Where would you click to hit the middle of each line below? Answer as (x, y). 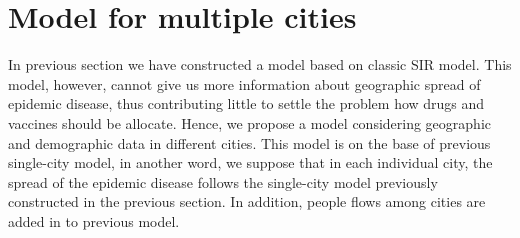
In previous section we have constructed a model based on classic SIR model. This (260, 64)
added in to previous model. (94, 220)
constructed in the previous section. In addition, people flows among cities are (247, 201)
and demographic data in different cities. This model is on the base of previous (249, 142)
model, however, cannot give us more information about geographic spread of (244, 83)
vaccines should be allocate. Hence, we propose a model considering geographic (249, 122)
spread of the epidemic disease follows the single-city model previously (223, 181)
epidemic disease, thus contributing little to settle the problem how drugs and (246, 103)
